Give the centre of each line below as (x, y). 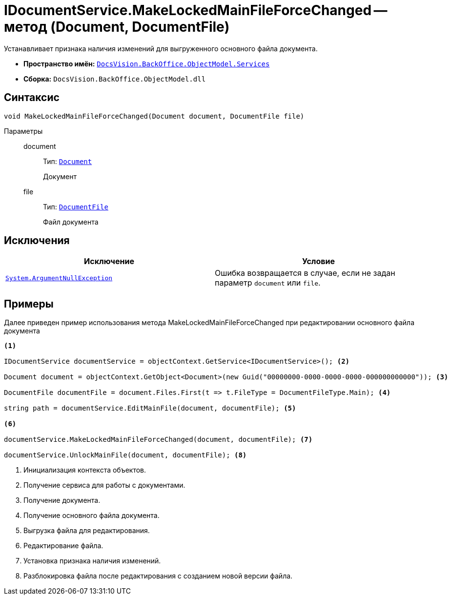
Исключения (37, 241)
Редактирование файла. (63, 546)
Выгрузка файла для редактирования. (87, 531)
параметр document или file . (268, 283)
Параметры (23, 131)
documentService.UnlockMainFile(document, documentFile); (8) (125, 455)
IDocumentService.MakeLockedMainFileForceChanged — (196, 10)
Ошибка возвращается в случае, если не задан (305, 273)
